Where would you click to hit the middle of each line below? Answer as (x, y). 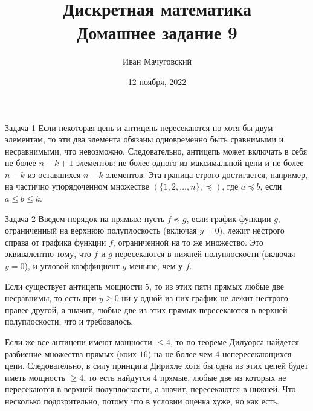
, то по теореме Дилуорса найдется (234, 342)
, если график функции (229, 218)
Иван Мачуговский (157, 61)
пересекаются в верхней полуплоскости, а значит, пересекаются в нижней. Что (150, 389)
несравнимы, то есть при (51, 298)
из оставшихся (54, 174)
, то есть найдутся (117, 377)
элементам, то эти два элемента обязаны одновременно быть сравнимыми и (144, 139)
